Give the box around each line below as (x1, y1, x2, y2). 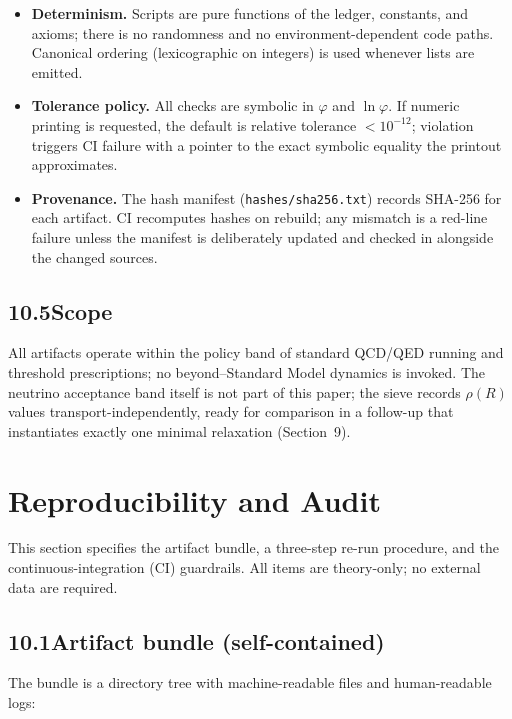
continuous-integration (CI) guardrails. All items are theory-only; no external (8, 557, 481, 578)
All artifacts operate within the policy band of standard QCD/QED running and (8, 342, 504, 363)
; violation (411, 114, 474, 135)
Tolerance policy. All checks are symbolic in (31, 95, 314, 116)
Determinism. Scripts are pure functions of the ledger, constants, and (31, 3, 469, 23)
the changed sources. (31, 246, 158, 267)
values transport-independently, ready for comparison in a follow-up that (8, 401, 454, 422)
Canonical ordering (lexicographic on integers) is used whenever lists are (31, 42, 475, 63)
